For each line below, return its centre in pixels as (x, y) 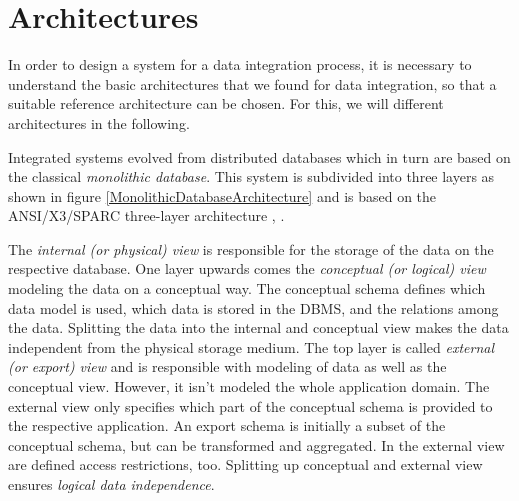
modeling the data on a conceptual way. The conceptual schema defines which (247, 288)
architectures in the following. (99, 122)
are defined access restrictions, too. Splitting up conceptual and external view (245, 464)
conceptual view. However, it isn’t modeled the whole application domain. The (249, 386)
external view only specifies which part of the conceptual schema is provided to (250, 405)
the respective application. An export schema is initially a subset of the (227, 425)
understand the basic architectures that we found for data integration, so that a (252, 83)
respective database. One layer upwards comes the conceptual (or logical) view (247, 268)
